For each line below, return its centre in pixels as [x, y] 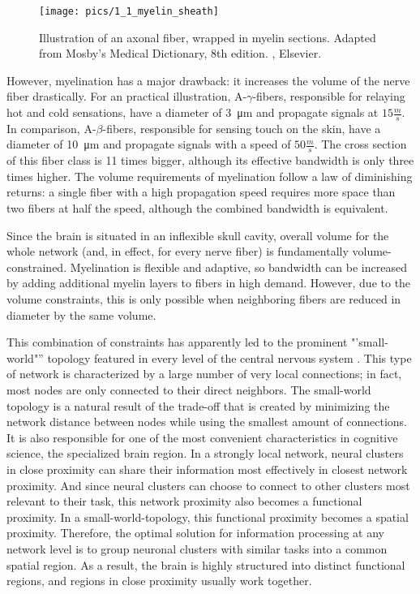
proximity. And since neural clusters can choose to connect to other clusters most [208, 485]
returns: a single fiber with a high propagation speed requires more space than [201, 192]
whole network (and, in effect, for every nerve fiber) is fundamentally [178, 251]
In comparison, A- [51, 128]
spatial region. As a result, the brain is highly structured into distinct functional [206, 564]
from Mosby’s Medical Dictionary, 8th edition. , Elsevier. [180, 53]
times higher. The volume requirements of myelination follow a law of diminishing [210, 176]
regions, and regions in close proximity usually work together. [159, 581]
